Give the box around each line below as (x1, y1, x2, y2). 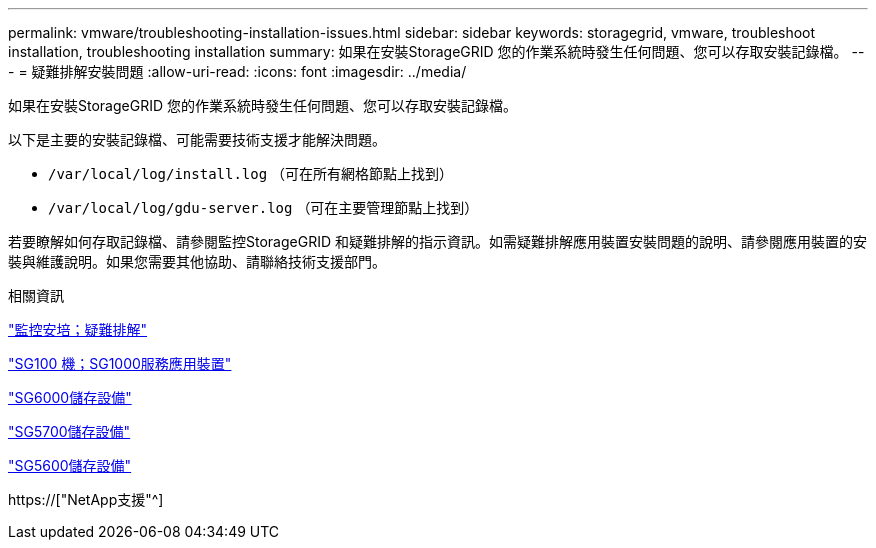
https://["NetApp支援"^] (8, 491, 164, 508)
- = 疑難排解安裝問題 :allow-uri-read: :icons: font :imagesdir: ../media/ (8, 63, 467, 80)
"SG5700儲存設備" (8, 423, 131, 440)
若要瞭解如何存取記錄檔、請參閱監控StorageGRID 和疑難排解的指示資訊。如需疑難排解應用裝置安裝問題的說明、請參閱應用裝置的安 (8, 233, 867, 250)
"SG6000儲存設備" (8, 389, 132, 406)
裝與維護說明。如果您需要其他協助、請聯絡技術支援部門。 (8, 253, 386, 270)
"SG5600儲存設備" (8, 457, 132, 474)
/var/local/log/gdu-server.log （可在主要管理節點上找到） (48, 199, 479, 216)
